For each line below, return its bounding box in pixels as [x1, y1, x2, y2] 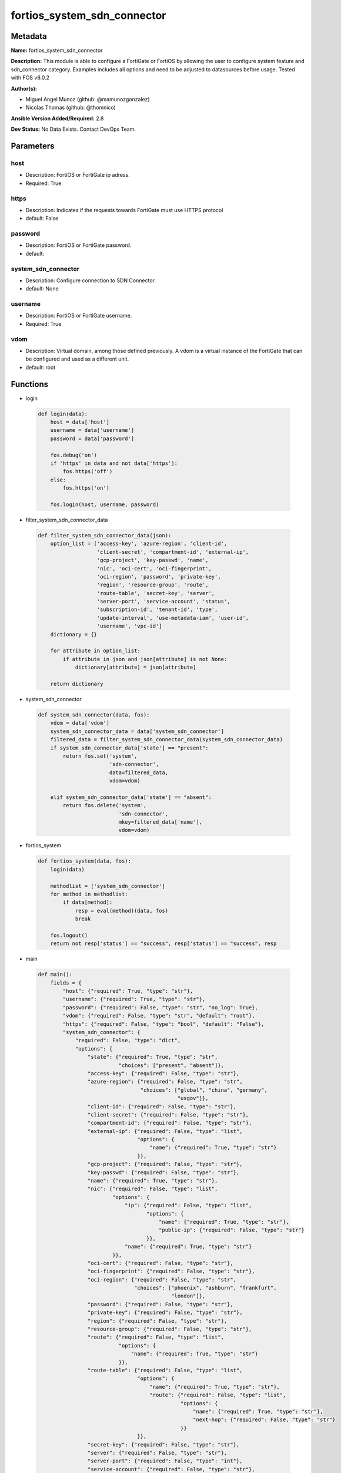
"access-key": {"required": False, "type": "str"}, [87, 1070, 240, 1076]
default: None [25, 285, 59, 292]
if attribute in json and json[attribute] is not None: [62, 656, 228, 662]
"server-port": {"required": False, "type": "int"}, [87, 1458, 243, 1464]
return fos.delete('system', [62, 802, 147, 809]
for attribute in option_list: [50, 648, 141, 654]
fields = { [50, 979, 82, 986]
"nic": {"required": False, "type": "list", [87, 1185, 218, 1193]
